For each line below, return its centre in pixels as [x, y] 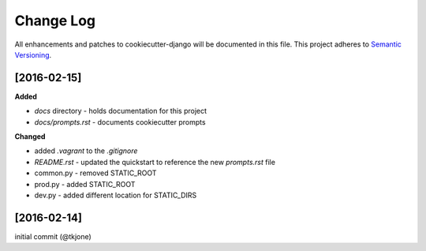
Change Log [55, 21]
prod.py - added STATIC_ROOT [85, 184]
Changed [30, 137]
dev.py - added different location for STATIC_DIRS [116, 195]
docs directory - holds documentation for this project [121, 111]
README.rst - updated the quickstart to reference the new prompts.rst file [155, 162]
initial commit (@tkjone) [53, 236]
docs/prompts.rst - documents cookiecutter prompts [120, 122]
